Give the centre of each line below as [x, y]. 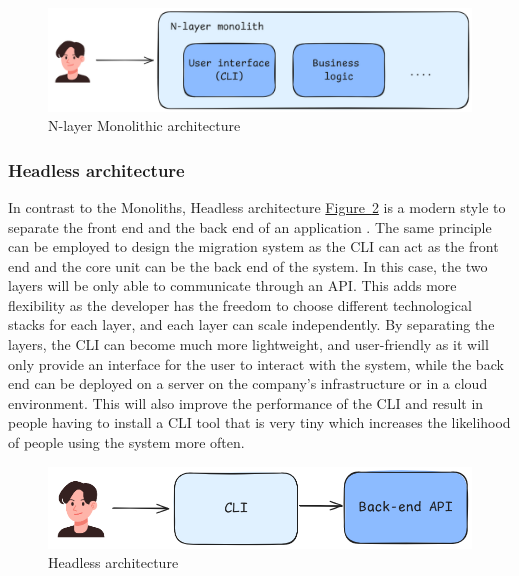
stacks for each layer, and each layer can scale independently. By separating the [251, 324]
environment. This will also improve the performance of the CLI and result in [246, 402]
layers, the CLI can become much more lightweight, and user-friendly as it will [248, 344]
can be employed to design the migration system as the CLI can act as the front [253, 246]
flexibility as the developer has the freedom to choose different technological [240, 304]
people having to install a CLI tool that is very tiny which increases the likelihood [259, 422]
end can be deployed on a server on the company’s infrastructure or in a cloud [248, 383]
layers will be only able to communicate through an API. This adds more [232, 285]
